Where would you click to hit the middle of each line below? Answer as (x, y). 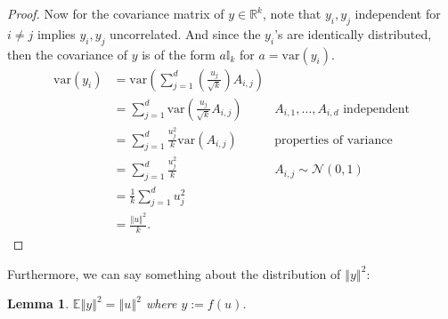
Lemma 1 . (38, 303)
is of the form (179, 54)
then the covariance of (67, 54)
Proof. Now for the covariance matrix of (116, 13)
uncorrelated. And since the (185, 33)
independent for (398, 13)
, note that (292, 13)
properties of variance (334, 140)
